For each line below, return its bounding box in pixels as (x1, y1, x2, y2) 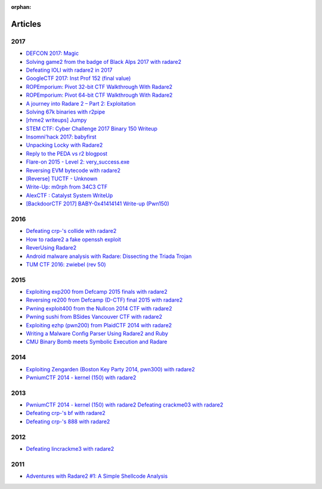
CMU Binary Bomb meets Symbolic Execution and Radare (26, 338, 168, 346)
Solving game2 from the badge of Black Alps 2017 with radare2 (26, 58, 182, 65)
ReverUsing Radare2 (26, 244, 77, 251)
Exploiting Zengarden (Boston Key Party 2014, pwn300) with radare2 (26, 365, 195, 373)
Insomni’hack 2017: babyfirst (26, 133, 97, 140)
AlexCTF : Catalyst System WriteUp (26, 192, 113, 199)
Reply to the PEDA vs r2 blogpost (26, 150, 107, 157)
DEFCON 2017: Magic (26, 50, 79, 57)
